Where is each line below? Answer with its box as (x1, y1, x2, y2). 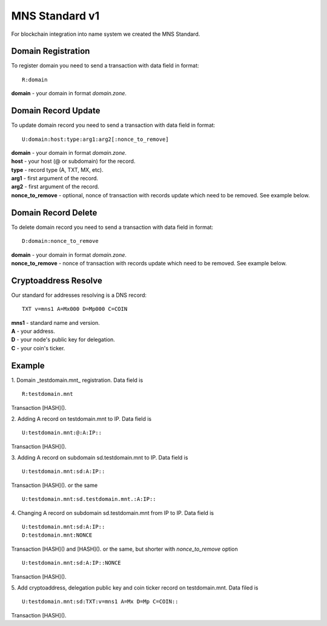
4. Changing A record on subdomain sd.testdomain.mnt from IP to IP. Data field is (11, 509, 214, 516)
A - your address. (11, 328, 56, 335)
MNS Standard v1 (11, 9, 100, 22)
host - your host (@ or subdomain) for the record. (11, 158, 136, 165)
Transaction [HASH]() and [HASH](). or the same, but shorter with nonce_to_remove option (11, 545, 239, 553)
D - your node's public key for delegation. (11, 336, 115, 343)
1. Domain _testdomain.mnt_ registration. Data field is (11, 376, 144, 384)
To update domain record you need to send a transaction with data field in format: (11, 121, 216, 129)
